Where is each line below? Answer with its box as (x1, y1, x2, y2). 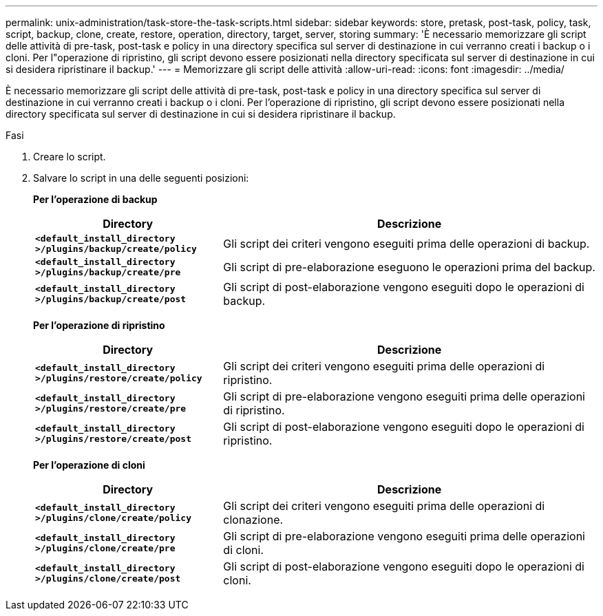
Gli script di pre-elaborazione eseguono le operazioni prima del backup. (223, 260, 595, 274)
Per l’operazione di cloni (33, 459, 145, 471)
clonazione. (223, 513, 284, 527)
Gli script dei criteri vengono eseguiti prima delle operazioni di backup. (223, 237, 590, 251)
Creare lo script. (33, 151, 106, 162)
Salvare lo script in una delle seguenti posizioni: (33, 172, 249, 184)
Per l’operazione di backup (33, 193, 158, 205)
